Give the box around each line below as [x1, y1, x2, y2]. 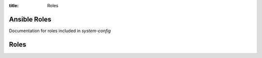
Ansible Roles [9, 15, 51, 23]
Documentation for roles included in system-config [9, 28, 111, 34]
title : [9, 3, 19, 8]
